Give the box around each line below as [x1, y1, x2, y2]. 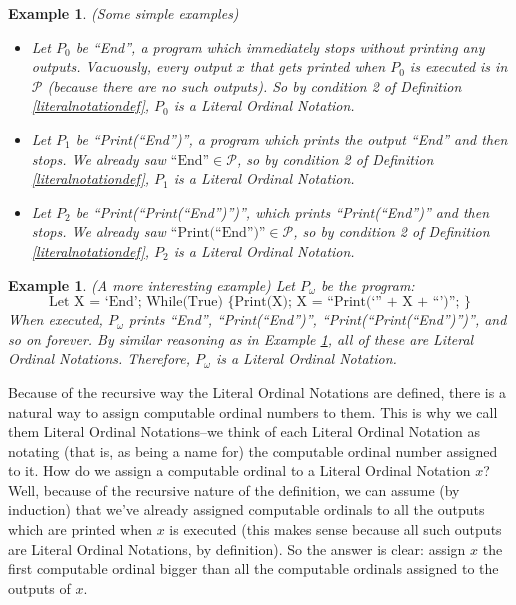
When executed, [8, 309, 103, 330]
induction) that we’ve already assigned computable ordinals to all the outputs [8, 499, 485, 520]
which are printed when [8, 519, 152, 540]
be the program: [320, 274, 415, 295]
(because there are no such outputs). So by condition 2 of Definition [47, 75, 462, 96]
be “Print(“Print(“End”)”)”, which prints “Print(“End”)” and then [75, 201, 490, 222]
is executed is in [409, 56, 508, 77]
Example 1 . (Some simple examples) [8, 3, 239, 23]
